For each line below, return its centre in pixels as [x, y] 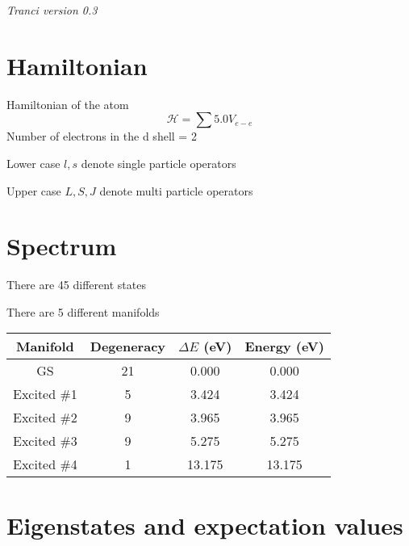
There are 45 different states [76, 285]
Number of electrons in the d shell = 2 [102, 136]
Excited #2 [45, 418]
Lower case [33, 163]
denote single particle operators [159, 163]
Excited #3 [45, 441]
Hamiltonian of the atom [68, 104]
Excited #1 [45, 394]
